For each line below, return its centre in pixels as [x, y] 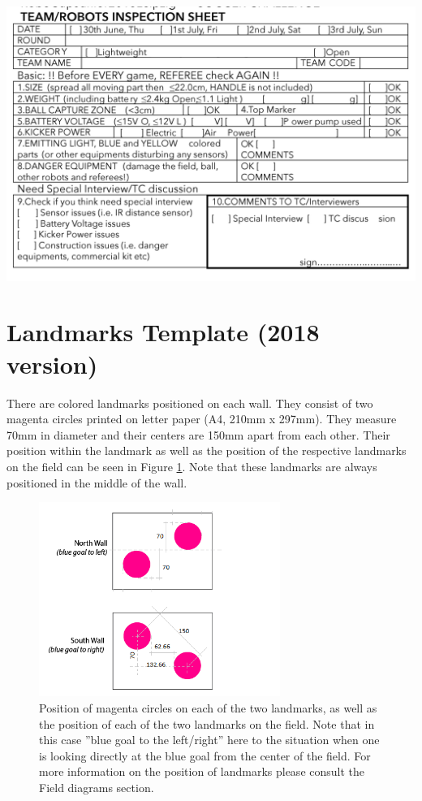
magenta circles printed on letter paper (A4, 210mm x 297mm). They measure [202, 419]
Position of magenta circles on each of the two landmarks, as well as [208, 707]
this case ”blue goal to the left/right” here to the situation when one [209, 740]
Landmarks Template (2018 [163, 332]
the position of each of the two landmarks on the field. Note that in [207, 723]
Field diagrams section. [97, 787]
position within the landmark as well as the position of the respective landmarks [207, 450]
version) [52, 364]
